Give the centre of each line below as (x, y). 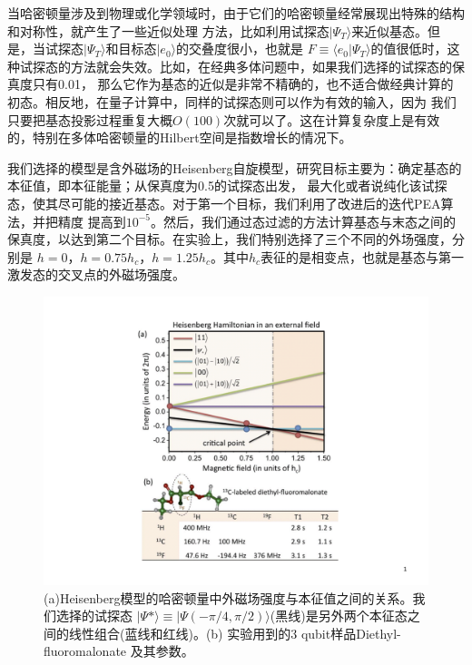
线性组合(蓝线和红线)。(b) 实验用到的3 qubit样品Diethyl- (235, 633)
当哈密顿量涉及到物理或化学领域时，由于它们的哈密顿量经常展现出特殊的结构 (236, 13)
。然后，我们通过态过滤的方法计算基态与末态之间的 (303, 221)
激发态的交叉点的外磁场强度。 (96, 274)
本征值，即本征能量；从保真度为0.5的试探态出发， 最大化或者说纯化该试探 (227, 186)
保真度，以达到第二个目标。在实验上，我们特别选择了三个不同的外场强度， (230, 239)
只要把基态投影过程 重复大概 (90, 119)
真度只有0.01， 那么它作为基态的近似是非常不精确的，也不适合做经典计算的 (231, 84)
